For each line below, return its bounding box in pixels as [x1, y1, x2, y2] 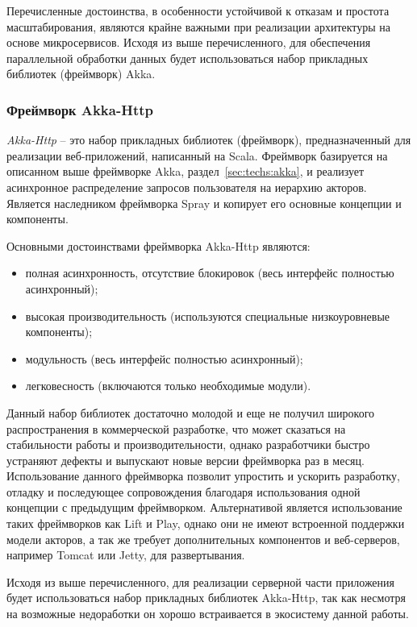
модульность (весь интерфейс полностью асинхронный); [25, 350, 303, 367]
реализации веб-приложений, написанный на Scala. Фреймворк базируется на [6, 147, 388, 164]
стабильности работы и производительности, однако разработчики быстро [6, 436, 370, 453]
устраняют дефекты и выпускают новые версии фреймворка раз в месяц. [6, 451, 365, 468]
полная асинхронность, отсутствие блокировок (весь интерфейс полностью [25, 264, 394, 281]
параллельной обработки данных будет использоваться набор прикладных [6, 49, 369, 66]
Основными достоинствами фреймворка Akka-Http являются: [6, 237, 311, 254]
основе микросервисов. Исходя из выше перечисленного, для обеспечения [6, 34, 371, 51]
